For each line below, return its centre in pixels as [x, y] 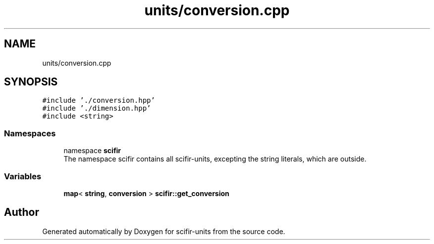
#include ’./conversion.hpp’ [99, 101]
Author [22, 212]
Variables [23, 176]
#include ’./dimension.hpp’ [97, 108]
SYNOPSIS [31, 82]
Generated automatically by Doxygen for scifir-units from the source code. [164, 231]
